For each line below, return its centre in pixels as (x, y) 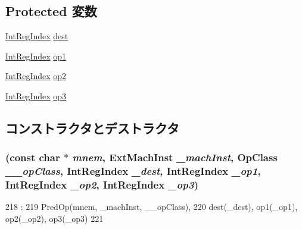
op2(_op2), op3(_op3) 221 (55, 219)
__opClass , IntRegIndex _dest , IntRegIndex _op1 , (133, 171)
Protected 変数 (51, 11)
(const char (33, 157)
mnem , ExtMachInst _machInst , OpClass (175, 157)
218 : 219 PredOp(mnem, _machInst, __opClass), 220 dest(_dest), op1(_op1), (152, 207)
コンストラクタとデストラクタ (92, 128)
